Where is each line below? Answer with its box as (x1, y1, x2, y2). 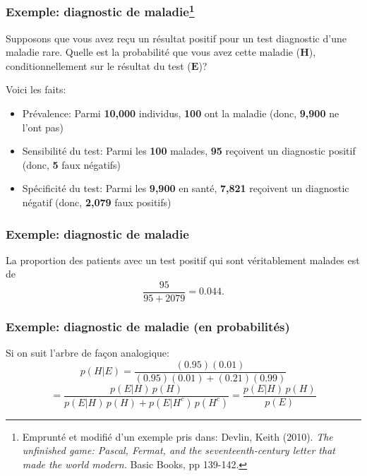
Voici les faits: (6, 82, 66, 97)
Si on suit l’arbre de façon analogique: (6, 345, 169, 360)
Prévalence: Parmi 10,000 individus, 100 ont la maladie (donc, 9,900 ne (22, 106, 339, 121)
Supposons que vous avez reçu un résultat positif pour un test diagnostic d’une (6, 30, 347, 45)
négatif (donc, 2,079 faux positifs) (22, 195, 172, 210)
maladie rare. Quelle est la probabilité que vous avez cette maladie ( (6, 44, 301, 59)
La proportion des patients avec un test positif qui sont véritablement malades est (6, 252, 360, 267)
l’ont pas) (22, 119, 64, 134)
